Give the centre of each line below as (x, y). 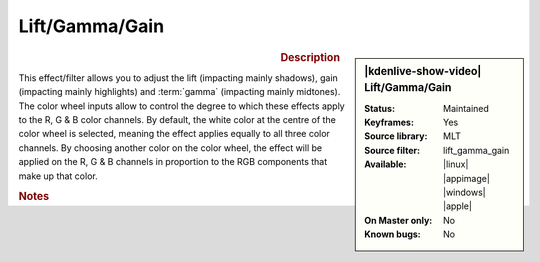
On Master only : (398, 220)
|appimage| (466, 178)
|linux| (456, 164)
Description (310, 57)
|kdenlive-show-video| (423, 71)
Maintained (466, 108)
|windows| (464, 192)
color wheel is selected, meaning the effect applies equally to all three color (174, 134)
